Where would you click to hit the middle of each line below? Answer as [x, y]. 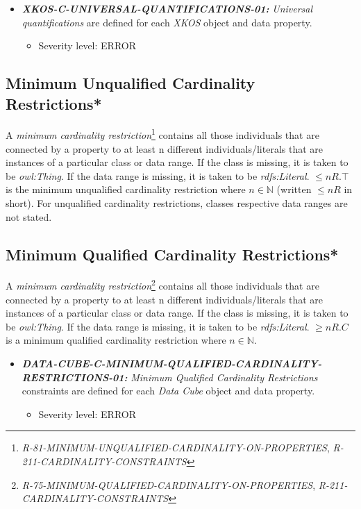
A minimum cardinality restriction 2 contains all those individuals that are [162, 285]
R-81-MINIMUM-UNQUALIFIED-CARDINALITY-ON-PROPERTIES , [176, 448]
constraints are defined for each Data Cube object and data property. [168, 391]
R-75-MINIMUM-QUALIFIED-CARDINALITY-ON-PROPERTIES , [169, 484]
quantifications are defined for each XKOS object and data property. [167, 22]
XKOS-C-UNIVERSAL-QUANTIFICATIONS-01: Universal [167, 8]
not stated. [29, 216]
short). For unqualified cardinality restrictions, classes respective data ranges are [177, 203]
